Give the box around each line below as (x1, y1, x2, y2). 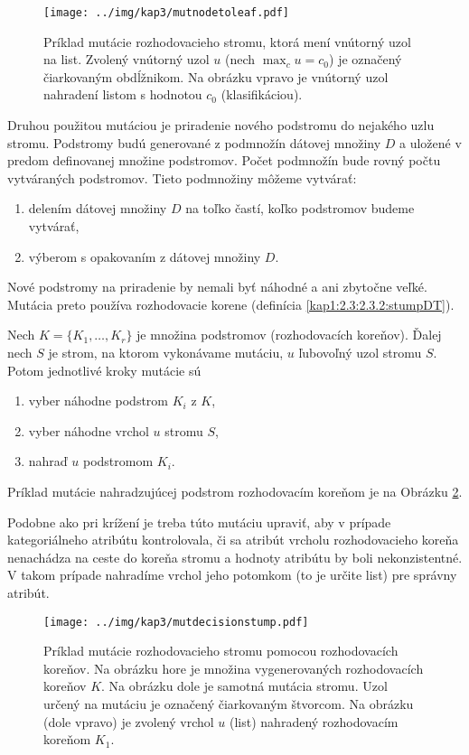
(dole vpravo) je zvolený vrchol (43, 712, 214, 731)
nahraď (28, 452, 68, 471)
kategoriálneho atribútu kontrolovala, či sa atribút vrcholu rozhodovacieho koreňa (7, 530, 459, 549)
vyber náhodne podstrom (28, 391, 168, 410)
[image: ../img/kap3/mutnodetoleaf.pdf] (43, 6, 290, 19)
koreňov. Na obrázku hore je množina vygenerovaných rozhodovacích (43, 658, 424, 677)
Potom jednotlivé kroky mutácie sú (7, 360, 202, 379)
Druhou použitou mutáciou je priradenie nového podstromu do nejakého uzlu (7, 116, 435, 135)
